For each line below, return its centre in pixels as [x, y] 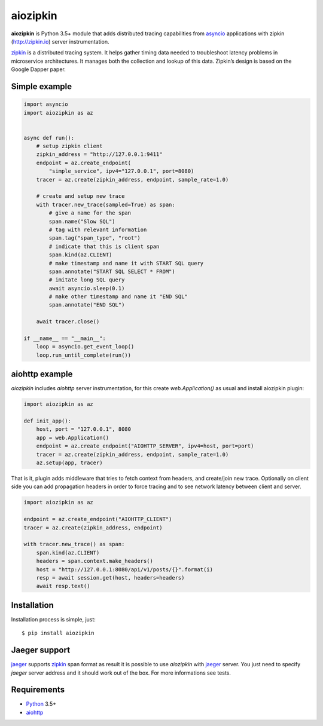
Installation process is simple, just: [53, 619]
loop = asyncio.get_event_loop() [85, 347]
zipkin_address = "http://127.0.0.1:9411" [99, 154]
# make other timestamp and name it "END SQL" [118, 297]
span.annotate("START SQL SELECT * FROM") [112, 271]
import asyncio [46, 104]
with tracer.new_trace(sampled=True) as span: [106, 204]
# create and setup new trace [80, 196]
